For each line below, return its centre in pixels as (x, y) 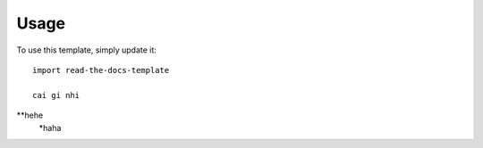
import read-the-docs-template (101, 70)
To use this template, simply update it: (86, 50)
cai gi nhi (56, 95)
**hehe (30, 115)
